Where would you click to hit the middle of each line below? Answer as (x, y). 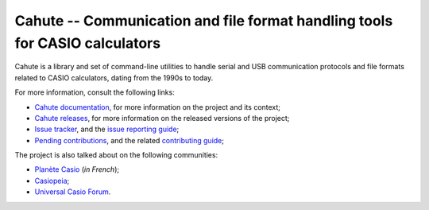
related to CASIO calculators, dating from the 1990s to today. (114, 78)
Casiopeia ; (52, 181)
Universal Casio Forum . (73, 192)
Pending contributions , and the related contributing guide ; (129, 140)
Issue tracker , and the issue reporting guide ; (107, 129)
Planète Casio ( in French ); (77, 169)
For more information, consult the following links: (95, 92)
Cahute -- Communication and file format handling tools (204, 21)
